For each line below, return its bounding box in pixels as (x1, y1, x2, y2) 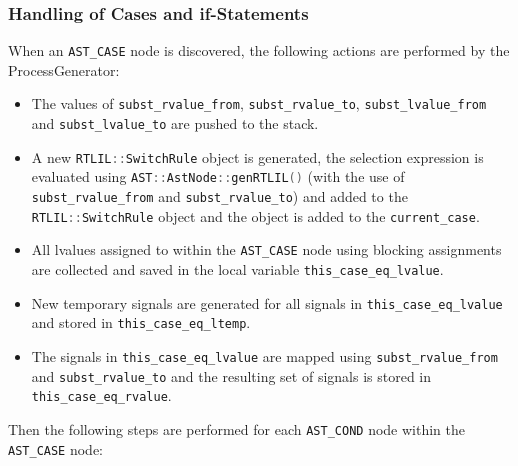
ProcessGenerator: (8, 59, 120, 80)
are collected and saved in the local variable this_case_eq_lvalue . (31, 259, 444, 280)
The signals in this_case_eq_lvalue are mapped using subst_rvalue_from (31, 346, 498, 367)
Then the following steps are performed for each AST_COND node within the (8, 419, 465, 439)
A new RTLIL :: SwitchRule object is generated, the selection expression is (31, 146, 484, 167)
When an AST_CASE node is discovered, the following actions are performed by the (8, 40, 510, 61)
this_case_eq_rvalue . (31, 385, 172, 406)
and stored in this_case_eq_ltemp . (31, 312, 251, 333)
